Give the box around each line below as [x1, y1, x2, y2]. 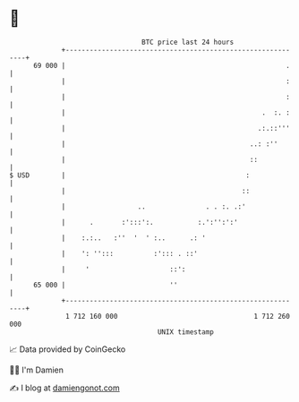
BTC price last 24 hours [141, 38, 235, 47]
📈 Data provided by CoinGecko [9, 344, 126, 355]
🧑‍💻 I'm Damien [9, 364, 64, 375]
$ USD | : [9, 170, 251, 180]
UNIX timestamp [157, 327, 215, 337]
